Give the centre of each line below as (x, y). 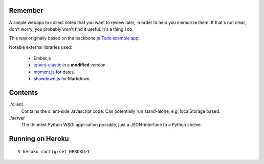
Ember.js (42, 58)
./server (17, 118)
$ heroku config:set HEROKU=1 (54, 152)
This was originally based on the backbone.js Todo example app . (75, 38)
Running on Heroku (39, 139)
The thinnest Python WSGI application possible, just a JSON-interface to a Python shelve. (112, 125)
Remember (26, 10)
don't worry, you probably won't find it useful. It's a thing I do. (71, 29)
